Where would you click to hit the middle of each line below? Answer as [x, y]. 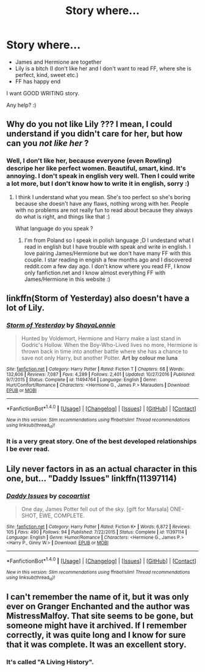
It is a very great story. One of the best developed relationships [102, 442]
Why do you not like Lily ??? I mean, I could [89, 124]
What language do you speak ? [54, 228]
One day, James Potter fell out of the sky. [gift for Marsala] [95, 509]
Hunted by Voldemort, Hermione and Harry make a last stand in [101, 338]
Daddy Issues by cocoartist [48, 495]
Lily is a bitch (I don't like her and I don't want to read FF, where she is [103, 68]
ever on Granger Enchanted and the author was [98, 606]
